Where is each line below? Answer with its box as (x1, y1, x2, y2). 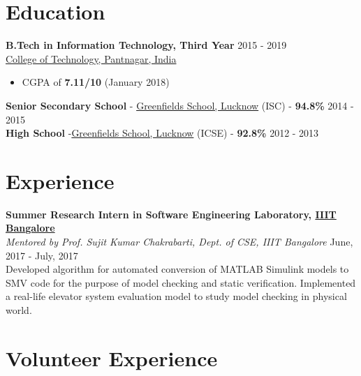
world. (6, 302, 32, 317)
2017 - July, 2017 (6, 248, 78, 262)
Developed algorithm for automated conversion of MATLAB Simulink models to (6, 262, 349, 276)
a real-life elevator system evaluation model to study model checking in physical (6, 289, 347, 303)
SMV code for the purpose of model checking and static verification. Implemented (6, 275, 356, 289)
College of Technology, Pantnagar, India (6, 51, 177, 66)
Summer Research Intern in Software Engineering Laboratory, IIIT (6, 206, 337, 221)
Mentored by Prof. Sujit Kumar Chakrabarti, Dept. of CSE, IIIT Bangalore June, (6, 234, 353, 248)
